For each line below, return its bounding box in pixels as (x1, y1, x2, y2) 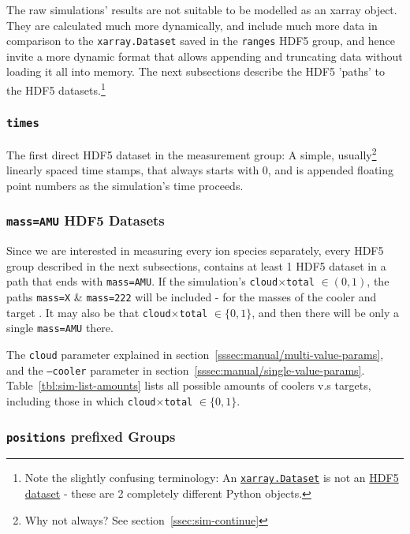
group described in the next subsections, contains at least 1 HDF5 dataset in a (6, 257, 386, 274)
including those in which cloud (6, 393, 156, 409)
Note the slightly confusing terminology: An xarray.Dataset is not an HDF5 (24, 469, 399, 486)
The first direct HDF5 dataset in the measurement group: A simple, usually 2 (6, 144, 377, 162)
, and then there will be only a (252, 304, 399, 320)
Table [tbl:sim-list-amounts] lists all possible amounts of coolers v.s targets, (6, 377, 371, 394)
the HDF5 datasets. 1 (6, 80, 106, 98)
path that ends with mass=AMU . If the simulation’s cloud (6, 273, 278, 289)
